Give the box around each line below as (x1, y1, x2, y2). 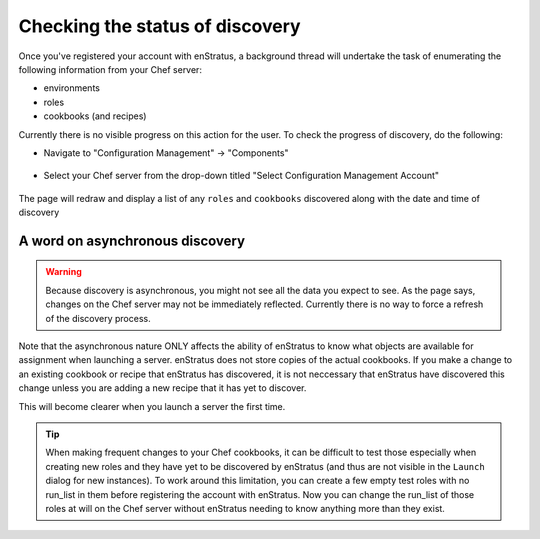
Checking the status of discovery (18, 15, 301, 37)
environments (43, 82, 100, 94)
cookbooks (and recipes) (43, 110, 147, 122)
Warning (45, 266, 82, 278)
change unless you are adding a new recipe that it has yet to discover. (18, 382, 307, 394)
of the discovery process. (45, 312, 151, 324)
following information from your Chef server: (18, 63, 202, 75)
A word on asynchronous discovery (18, 232, 245, 249)
